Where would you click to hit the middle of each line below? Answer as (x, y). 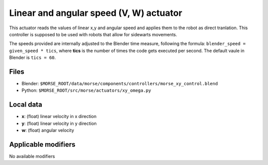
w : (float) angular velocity (48, 130)
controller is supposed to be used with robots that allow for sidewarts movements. (93, 34)
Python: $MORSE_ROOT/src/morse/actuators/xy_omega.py (86, 90)
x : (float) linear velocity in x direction (59, 116)
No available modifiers (32, 156)
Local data (26, 105)
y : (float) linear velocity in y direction (59, 123)
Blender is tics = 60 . (33, 57)
